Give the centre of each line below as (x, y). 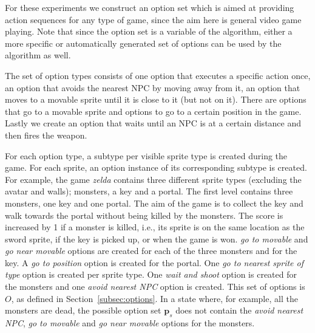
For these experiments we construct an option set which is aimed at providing (150, 7)
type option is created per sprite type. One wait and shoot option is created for (151, 274)
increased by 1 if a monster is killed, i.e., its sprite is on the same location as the (155, 227)
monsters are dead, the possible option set (83, 310)
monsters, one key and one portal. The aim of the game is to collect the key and (154, 203)
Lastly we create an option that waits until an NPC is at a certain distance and (153, 123)
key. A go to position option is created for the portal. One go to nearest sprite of (154, 262)
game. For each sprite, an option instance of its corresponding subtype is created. (156, 167)
